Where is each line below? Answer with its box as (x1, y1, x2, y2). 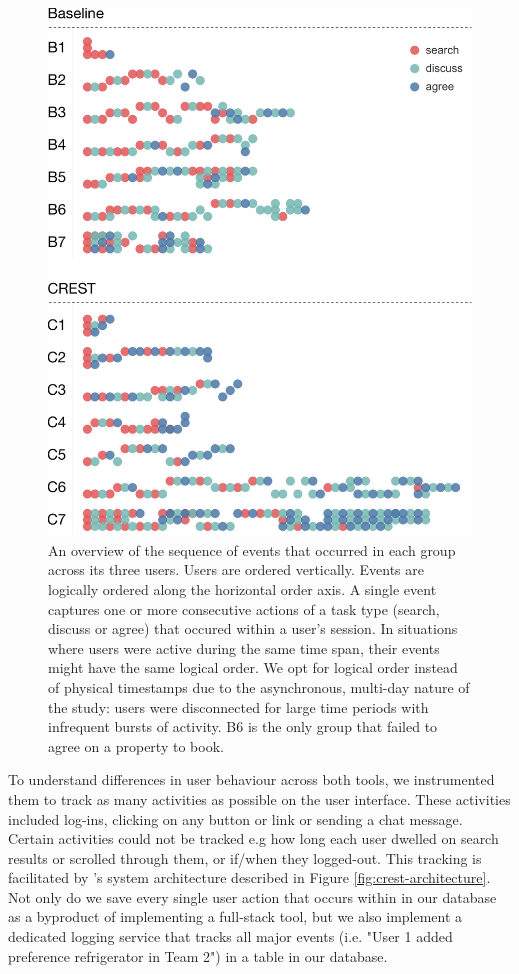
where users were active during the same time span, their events (48, 637, 440, 658)
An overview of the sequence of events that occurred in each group (48, 539, 456, 560)
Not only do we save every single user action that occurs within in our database (8, 886, 497, 907)
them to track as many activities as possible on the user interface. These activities (8, 788, 511, 809)
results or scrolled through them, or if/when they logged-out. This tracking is (8, 847, 482, 868)
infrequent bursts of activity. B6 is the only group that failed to (48, 716, 438, 737)
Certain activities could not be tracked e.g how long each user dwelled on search (8, 828, 499, 849)
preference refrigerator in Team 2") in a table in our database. (8, 945, 388, 966)
